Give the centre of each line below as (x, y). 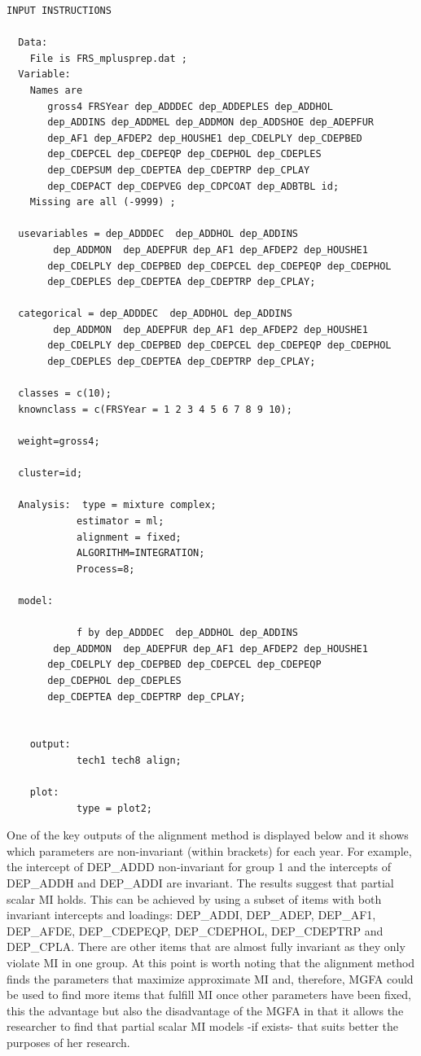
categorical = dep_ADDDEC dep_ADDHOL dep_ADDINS (155, 314)
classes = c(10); (65, 394)
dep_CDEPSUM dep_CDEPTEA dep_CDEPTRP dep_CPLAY (179, 170)
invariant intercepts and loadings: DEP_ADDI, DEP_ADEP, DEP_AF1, (191, 915)
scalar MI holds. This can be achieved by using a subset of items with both (194, 898)
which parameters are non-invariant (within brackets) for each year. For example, (209, 850)
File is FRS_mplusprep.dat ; (108, 58)
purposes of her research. (68, 1042)
